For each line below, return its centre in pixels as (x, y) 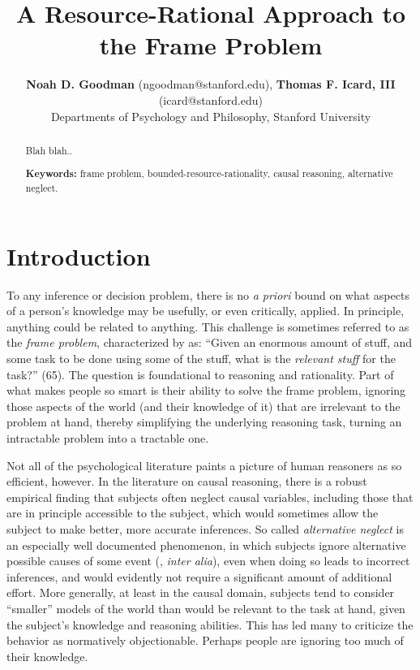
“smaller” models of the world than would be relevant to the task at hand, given (206, 608)
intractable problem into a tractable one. (108, 438)
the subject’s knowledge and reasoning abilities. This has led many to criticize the (210, 624)
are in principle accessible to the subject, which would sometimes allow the (193, 513)
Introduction (79, 255)
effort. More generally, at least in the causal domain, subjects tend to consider (201, 592)
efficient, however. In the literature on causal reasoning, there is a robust (187, 481)
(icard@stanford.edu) (211, 99)
